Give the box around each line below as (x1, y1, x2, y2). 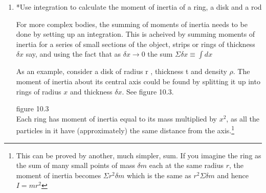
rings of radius (16, 86, 61, 96)
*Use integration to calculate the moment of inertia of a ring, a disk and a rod (16, 2, 262, 12)
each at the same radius (149, 160, 224, 171)
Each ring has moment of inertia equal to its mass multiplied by (16, 113, 217, 124)
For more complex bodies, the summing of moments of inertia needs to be (16, 18, 248, 29)
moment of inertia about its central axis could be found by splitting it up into (16, 76, 260, 86)
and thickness (70, 86, 113, 96)
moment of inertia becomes (16, 170, 101, 180)
